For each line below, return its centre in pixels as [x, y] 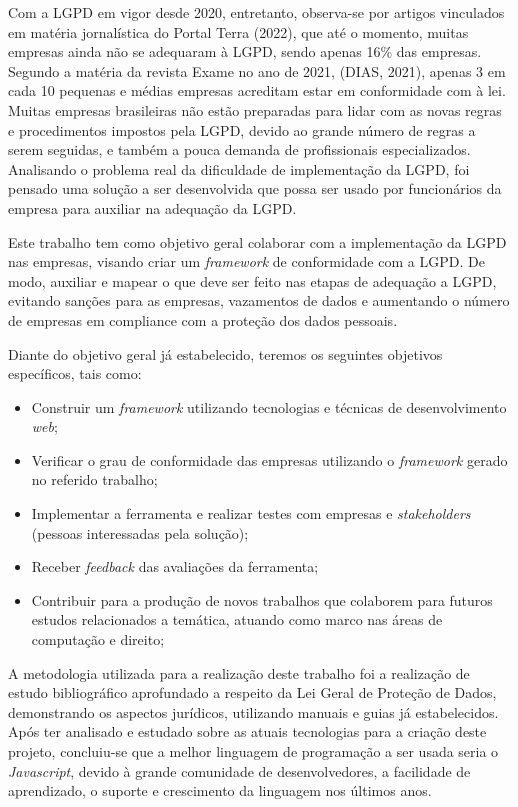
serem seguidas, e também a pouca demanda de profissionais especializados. [239, 149]
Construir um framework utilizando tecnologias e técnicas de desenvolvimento [269, 406]
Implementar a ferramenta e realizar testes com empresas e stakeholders [251, 513]
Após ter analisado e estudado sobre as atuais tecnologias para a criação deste [247, 731]
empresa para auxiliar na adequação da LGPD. [152, 207]
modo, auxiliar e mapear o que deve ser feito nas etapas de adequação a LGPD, [252, 280]
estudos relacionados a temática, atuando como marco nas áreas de [237, 619]
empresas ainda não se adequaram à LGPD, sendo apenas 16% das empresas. [245, 51]
